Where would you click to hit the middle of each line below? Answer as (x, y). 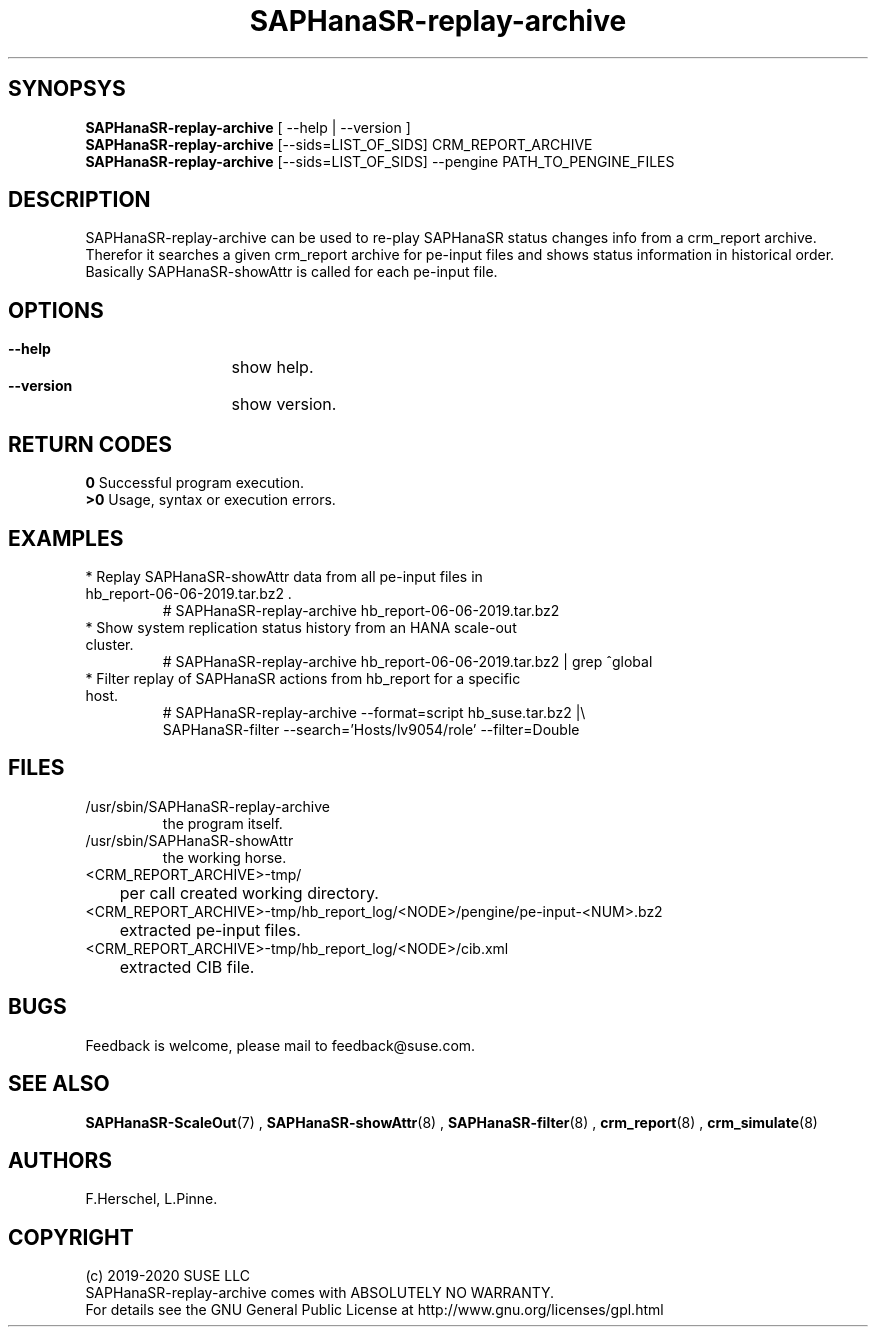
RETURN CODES (90, 444)
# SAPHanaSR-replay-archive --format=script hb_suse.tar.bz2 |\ (374, 712)
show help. (272, 367)
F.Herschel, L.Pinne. (151, 1199)
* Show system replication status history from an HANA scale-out (301, 627)
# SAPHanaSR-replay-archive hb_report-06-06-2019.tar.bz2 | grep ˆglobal (407, 661)
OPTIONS (56, 310)
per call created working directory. (249, 892)
